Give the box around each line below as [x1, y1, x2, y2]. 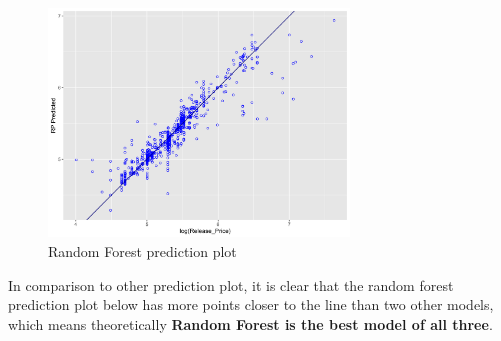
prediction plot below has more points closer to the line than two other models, [8, 294, 494, 315]
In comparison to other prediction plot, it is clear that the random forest [8, 274, 454, 295]
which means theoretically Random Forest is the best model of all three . [8, 313, 493, 334]
